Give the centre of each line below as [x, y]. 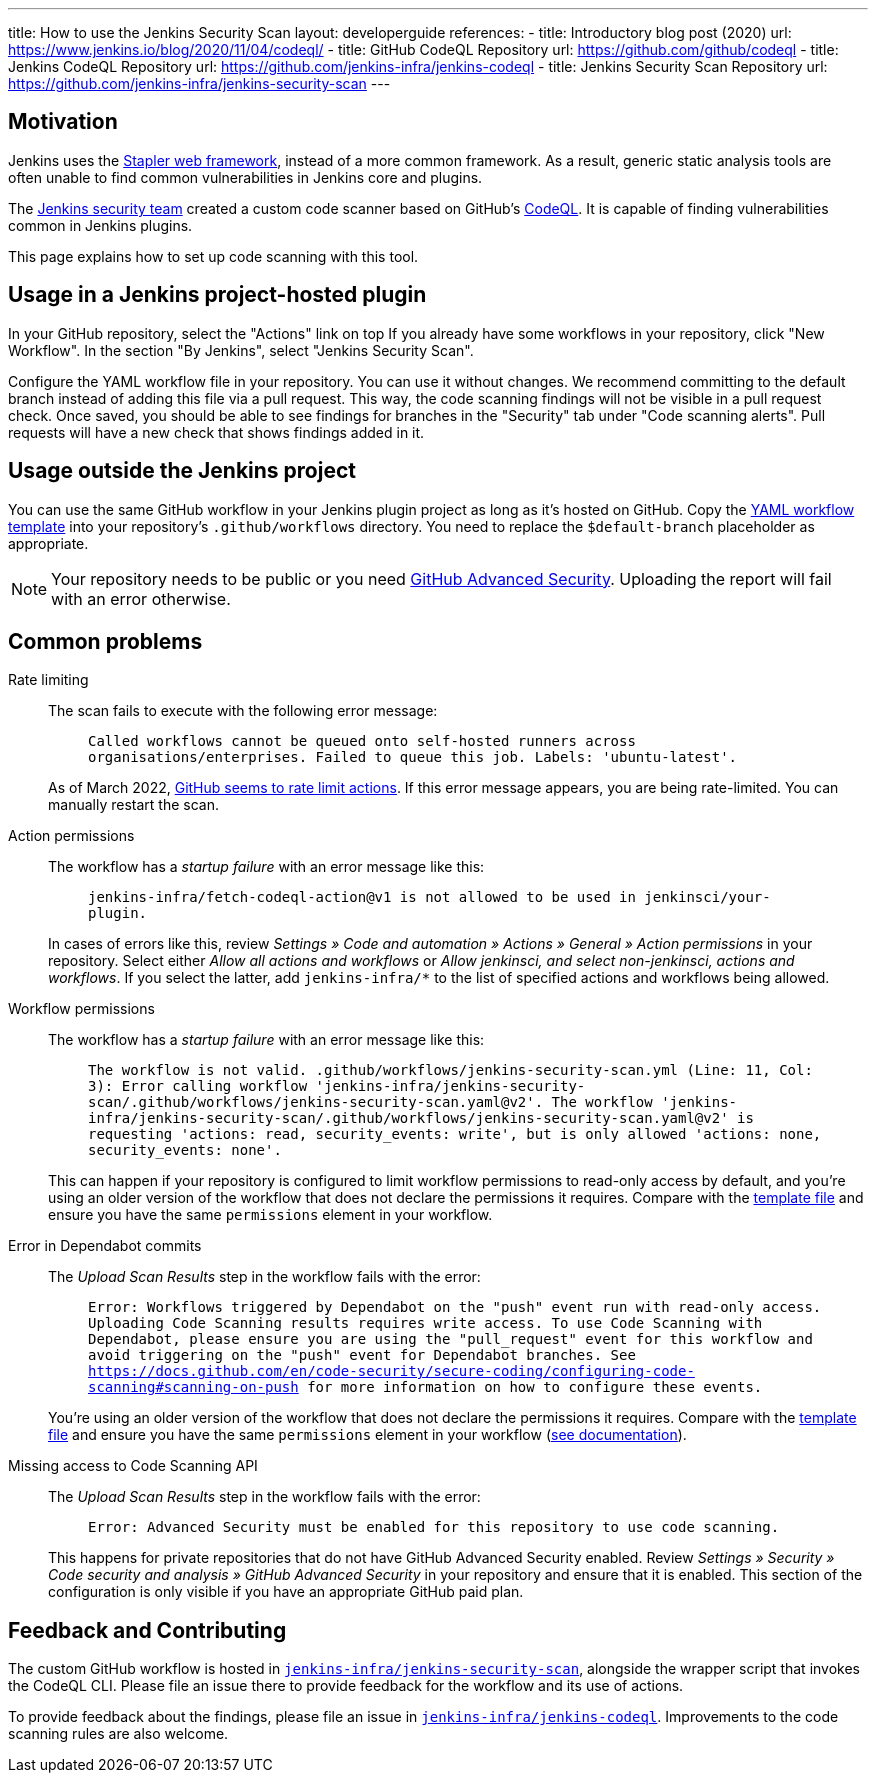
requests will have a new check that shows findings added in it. [216, 432]
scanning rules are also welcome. [118, 1734]
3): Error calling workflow [198, 1086]
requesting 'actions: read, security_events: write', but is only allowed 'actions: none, [455, 1134]
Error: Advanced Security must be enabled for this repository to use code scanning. [434, 1527]
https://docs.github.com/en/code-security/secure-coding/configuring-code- [391, 1371]
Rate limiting [48, 680]
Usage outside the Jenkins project [182, 471]
